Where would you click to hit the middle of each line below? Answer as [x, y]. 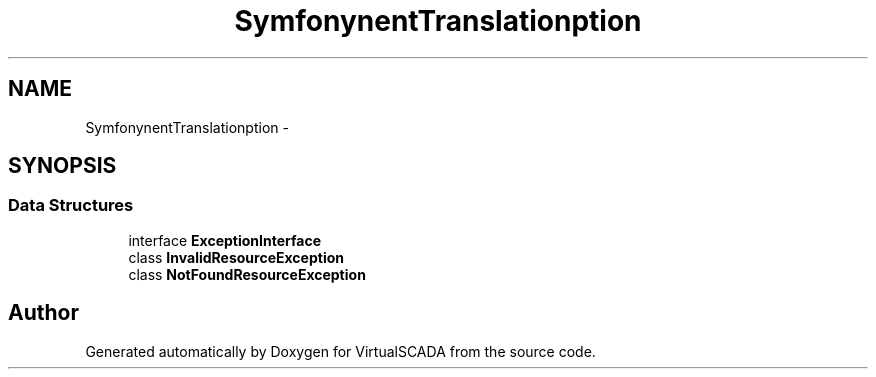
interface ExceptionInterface [225, 240]
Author [43, 313]
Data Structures [71, 205]
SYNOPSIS [62, 166]
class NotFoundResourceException [247, 274]
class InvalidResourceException [236, 257]
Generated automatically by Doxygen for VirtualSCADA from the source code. [340, 351]
